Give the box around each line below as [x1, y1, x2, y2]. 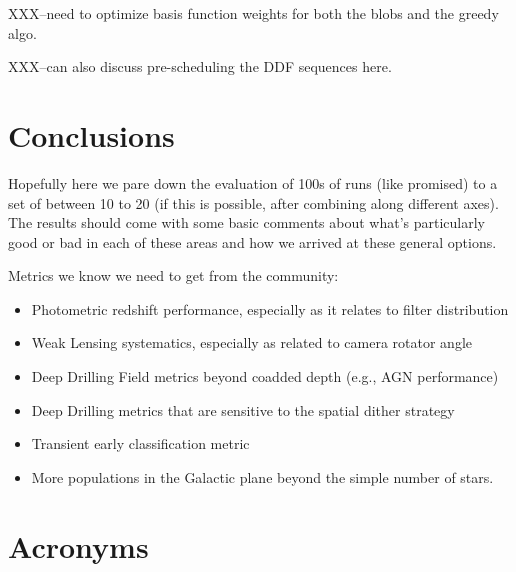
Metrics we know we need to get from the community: [8, 265, 339, 286]
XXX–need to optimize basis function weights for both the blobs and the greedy [8, 3, 499, 23]
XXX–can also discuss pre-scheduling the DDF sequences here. [8, 56, 392, 77]
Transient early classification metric [31, 433, 250, 454]
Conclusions [8, 114, 175, 155]
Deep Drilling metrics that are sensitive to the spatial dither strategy [31, 399, 455, 420]
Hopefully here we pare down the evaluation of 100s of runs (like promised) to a [8, 172, 498, 193]
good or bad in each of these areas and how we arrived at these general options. [8, 231, 497, 252]
